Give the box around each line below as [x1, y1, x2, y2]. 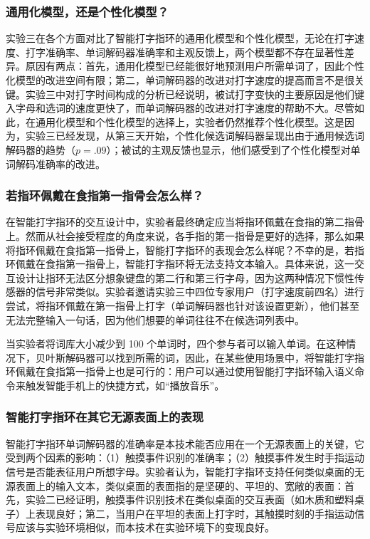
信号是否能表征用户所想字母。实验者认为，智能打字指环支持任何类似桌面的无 [6, 464, 364, 478]
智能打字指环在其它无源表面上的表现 [6, 408, 204, 426]
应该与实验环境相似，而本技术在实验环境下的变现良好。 [15, 520, 275, 535]
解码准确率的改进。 [15, 156, 105, 171]
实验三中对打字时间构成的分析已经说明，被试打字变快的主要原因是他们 [25, 86, 354, 101]
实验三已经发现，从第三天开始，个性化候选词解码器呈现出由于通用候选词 [25, 128, 364, 143]
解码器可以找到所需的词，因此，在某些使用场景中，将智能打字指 [65, 350, 364, 365]
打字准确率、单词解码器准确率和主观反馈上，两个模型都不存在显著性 [25, 44, 344, 59]
